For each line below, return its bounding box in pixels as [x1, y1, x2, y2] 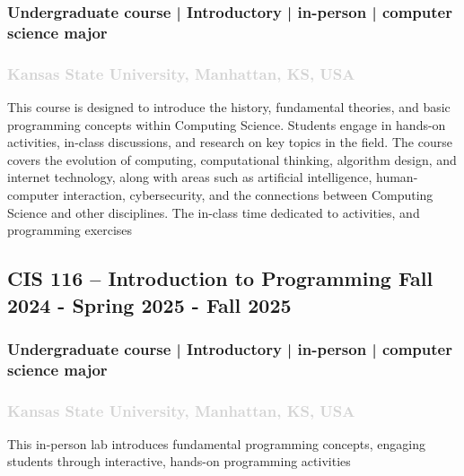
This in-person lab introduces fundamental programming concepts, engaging [7, 434, 426, 453]
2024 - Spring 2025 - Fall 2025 [7, 290, 292, 318]
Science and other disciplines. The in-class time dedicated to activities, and [7, 203, 420, 221]
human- [376, 168, 418, 186]
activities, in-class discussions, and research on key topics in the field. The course [7, 133, 452, 151]
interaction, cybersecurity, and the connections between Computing [63, 185, 433, 203]
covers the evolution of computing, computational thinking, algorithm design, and [7, 150, 457, 169]
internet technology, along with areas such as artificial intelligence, [7, 168, 372, 186]
